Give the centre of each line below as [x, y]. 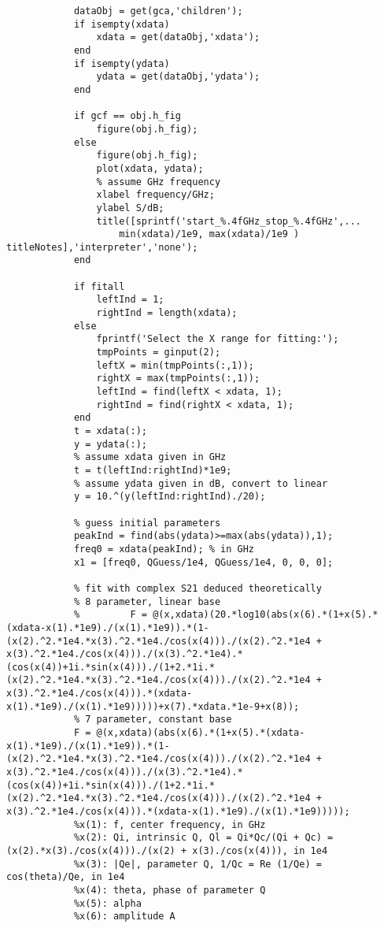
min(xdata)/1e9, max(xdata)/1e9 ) [209, 234]
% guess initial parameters [147, 523]
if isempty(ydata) [122, 63]
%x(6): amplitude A [124, 917]
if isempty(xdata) [122, 24]
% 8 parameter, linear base [147, 601]
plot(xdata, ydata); [150, 168]
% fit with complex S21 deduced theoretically [198, 588]
